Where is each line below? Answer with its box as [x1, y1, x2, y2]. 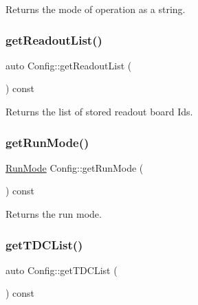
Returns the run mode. [5, 207, 102, 221]
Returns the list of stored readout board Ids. [5, 104, 193, 118]
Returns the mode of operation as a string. [5, 2, 186, 16]
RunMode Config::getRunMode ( [5, 160, 144, 174]
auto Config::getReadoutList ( [5, 58, 132, 72]
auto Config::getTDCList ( [5, 262, 118, 277]
